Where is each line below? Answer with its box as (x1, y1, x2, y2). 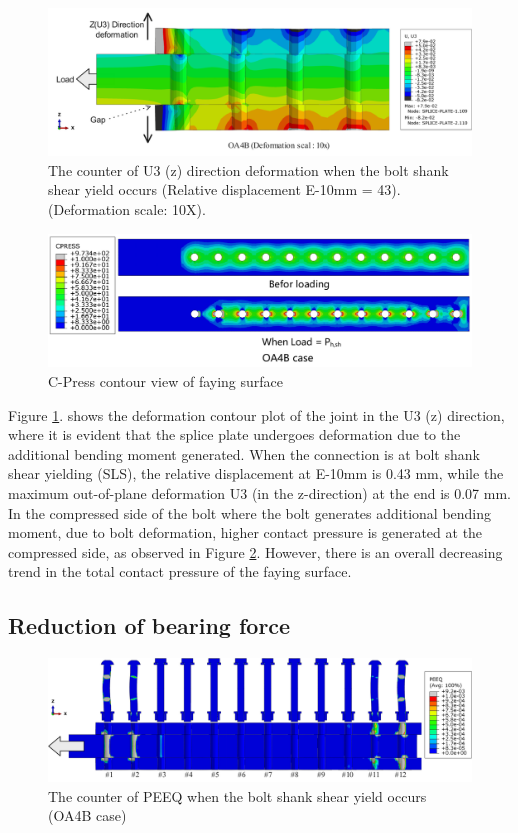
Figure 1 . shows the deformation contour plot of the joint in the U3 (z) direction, (8, 404, 505, 425)
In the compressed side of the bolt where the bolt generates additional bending (8, 502, 492, 523)
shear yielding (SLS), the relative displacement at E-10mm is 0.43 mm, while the (8, 463, 504, 484)
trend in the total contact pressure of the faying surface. (8, 561, 352, 582)
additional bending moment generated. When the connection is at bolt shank (8, 443, 480, 464)
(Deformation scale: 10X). (48, 199, 206, 220)
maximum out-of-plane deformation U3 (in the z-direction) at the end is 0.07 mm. (8, 482, 511, 503)
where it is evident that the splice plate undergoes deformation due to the (8, 424, 461, 445)
